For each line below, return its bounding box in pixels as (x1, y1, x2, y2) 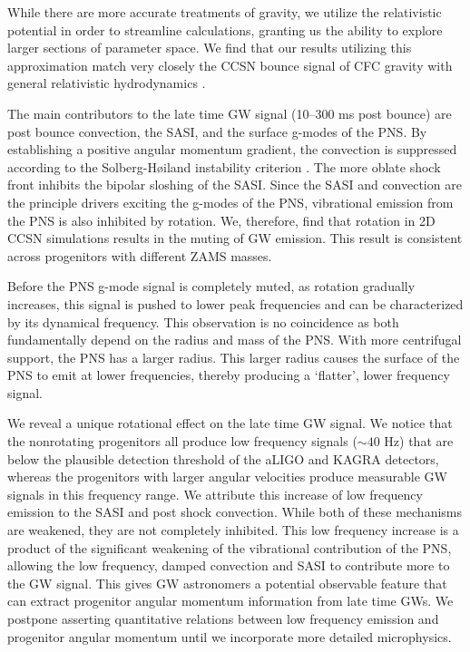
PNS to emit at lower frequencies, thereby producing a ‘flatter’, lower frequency (7, 365, 450, 384)
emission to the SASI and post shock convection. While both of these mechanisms (7, 502, 463, 521)
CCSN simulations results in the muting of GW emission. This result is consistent (7, 229, 463, 248)
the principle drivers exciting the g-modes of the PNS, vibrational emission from (7, 192, 454, 211)
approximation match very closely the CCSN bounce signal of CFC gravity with (7, 55, 453, 74)
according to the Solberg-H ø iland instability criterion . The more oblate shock (7, 157, 441, 176)
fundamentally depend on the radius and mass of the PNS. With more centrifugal (7, 330, 462, 349)
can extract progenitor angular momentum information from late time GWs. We (7, 591, 454, 610)
